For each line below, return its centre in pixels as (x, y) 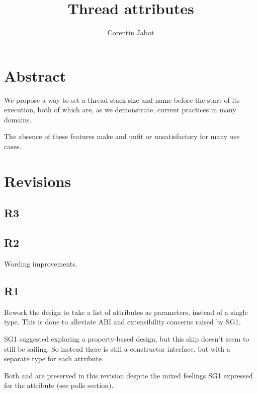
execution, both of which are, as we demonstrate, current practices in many (120, 110)
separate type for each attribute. (54, 358)
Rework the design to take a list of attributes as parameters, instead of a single (126, 312)
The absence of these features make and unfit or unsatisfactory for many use (122, 136)
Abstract (35, 75)
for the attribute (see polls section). (59, 385)
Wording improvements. (41, 263)
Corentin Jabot (131, 32)
